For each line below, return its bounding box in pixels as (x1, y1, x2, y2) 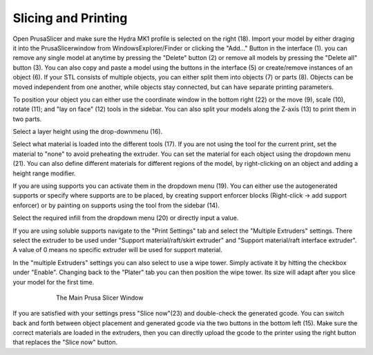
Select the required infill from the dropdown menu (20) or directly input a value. (12, 214, 239, 222)
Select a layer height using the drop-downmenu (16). (12, 128, 163, 136)
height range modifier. (12, 169, 76, 177)
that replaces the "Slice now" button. (12, 338, 117, 347)
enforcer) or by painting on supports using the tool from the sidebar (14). (12, 201, 220, 209)
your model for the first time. (12, 278, 95, 286)
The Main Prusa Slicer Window (56, 294, 144, 302)
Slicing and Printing (12, 10, 128, 26)
